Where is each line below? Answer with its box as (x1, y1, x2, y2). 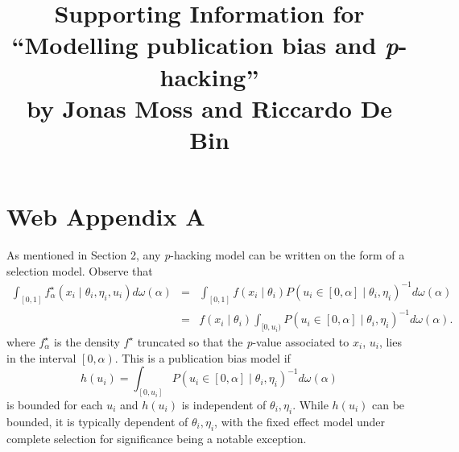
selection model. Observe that (6, 262, 153, 279)
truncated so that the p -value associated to (137, 333, 349, 350)
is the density (54, 333, 120, 350)
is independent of (181, 396, 267, 413)
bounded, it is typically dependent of (6, 413, 188, 429)
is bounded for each (6, 396, 103, 413)
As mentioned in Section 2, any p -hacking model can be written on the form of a (6, 247, 405, 263)
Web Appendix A (6, 200, 205, 233)
